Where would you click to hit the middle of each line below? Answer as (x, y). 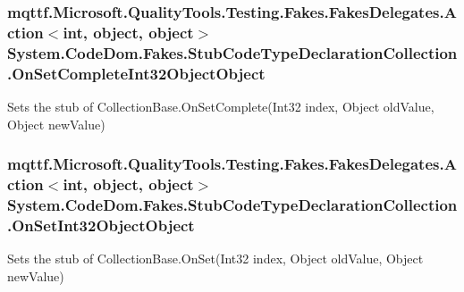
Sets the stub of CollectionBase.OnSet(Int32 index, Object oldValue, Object (215, 259)
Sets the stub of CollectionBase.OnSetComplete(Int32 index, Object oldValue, (221, 106)
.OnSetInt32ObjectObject (101, 225)
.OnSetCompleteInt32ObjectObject (136, 73)
